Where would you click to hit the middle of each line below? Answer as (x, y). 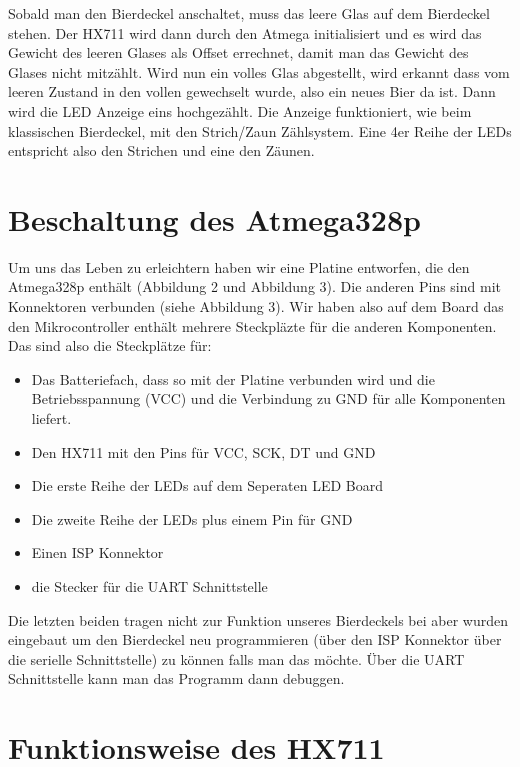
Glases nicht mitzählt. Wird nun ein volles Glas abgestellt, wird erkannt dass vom (259, 71)
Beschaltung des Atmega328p (214, 218)
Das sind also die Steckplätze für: (110, 345)
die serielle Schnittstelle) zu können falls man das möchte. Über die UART (236, 658)
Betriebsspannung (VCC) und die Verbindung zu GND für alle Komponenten (268, 398)
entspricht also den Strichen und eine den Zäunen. (161, 150)
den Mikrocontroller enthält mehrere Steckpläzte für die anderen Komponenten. (252, 325)
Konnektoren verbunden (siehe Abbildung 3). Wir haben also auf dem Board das (256, 306)
